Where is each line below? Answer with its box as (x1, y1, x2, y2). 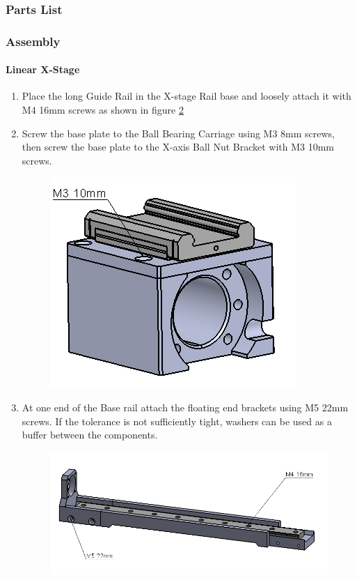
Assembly (6, 32, 61, 49)
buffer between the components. (22, 427, 158, 442)
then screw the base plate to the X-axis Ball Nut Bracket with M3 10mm (22, 139, 335, 154)
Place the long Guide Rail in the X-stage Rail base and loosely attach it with (22, 89, 351, 103)
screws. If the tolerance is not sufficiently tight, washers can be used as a (22, 413, 332, 428)
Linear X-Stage (6, 62, 80, 77)
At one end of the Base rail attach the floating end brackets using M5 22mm (22, 400, 349, 415)
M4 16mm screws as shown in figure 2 (22, 102, 184, 117)
